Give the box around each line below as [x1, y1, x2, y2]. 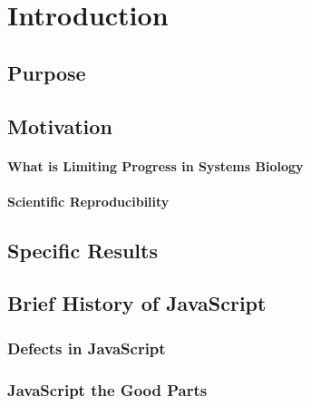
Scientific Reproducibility [7, 191, 170, 210]
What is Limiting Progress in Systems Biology [7, 156, 304, 175]
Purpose [7, 58, 86, 86]
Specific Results [7, 236, 158, 264]
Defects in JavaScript [7, 336, 166, 359]
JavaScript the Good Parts [7, 378, 208, 401]
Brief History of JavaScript [7, 289, 267, 317]
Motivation [7, 111, 112, 140]
